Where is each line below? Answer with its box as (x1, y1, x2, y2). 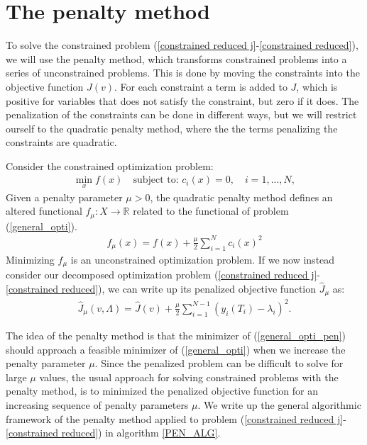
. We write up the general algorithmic (197, 397, 361, 412)
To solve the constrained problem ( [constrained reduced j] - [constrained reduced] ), (6, 38, 358, 52)
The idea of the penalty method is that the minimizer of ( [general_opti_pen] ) (6, 327, 346, 342)
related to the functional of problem (133, 203, 289, 218)
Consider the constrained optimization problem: (6, 158, 214, 173)
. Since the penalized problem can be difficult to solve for (94, 356, 344, 371)
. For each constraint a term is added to (114, 79, 287, 94)
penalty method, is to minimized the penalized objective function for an (6, 383, 318, 398)
